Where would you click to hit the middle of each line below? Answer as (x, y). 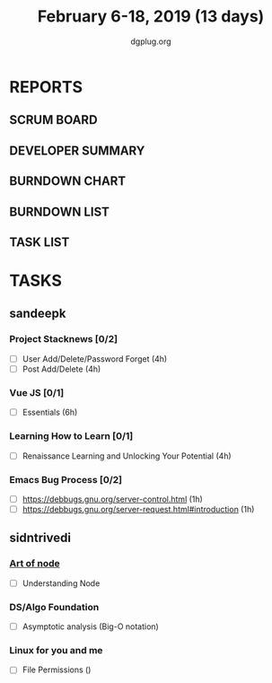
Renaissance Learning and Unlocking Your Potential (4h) (127, 456)
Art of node (35, 564)
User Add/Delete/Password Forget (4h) (95, 359)
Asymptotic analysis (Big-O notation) (90, 626)
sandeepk (38, 314)
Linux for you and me (56, 651)
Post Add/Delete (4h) (61, 369)
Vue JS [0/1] (37, 392)
